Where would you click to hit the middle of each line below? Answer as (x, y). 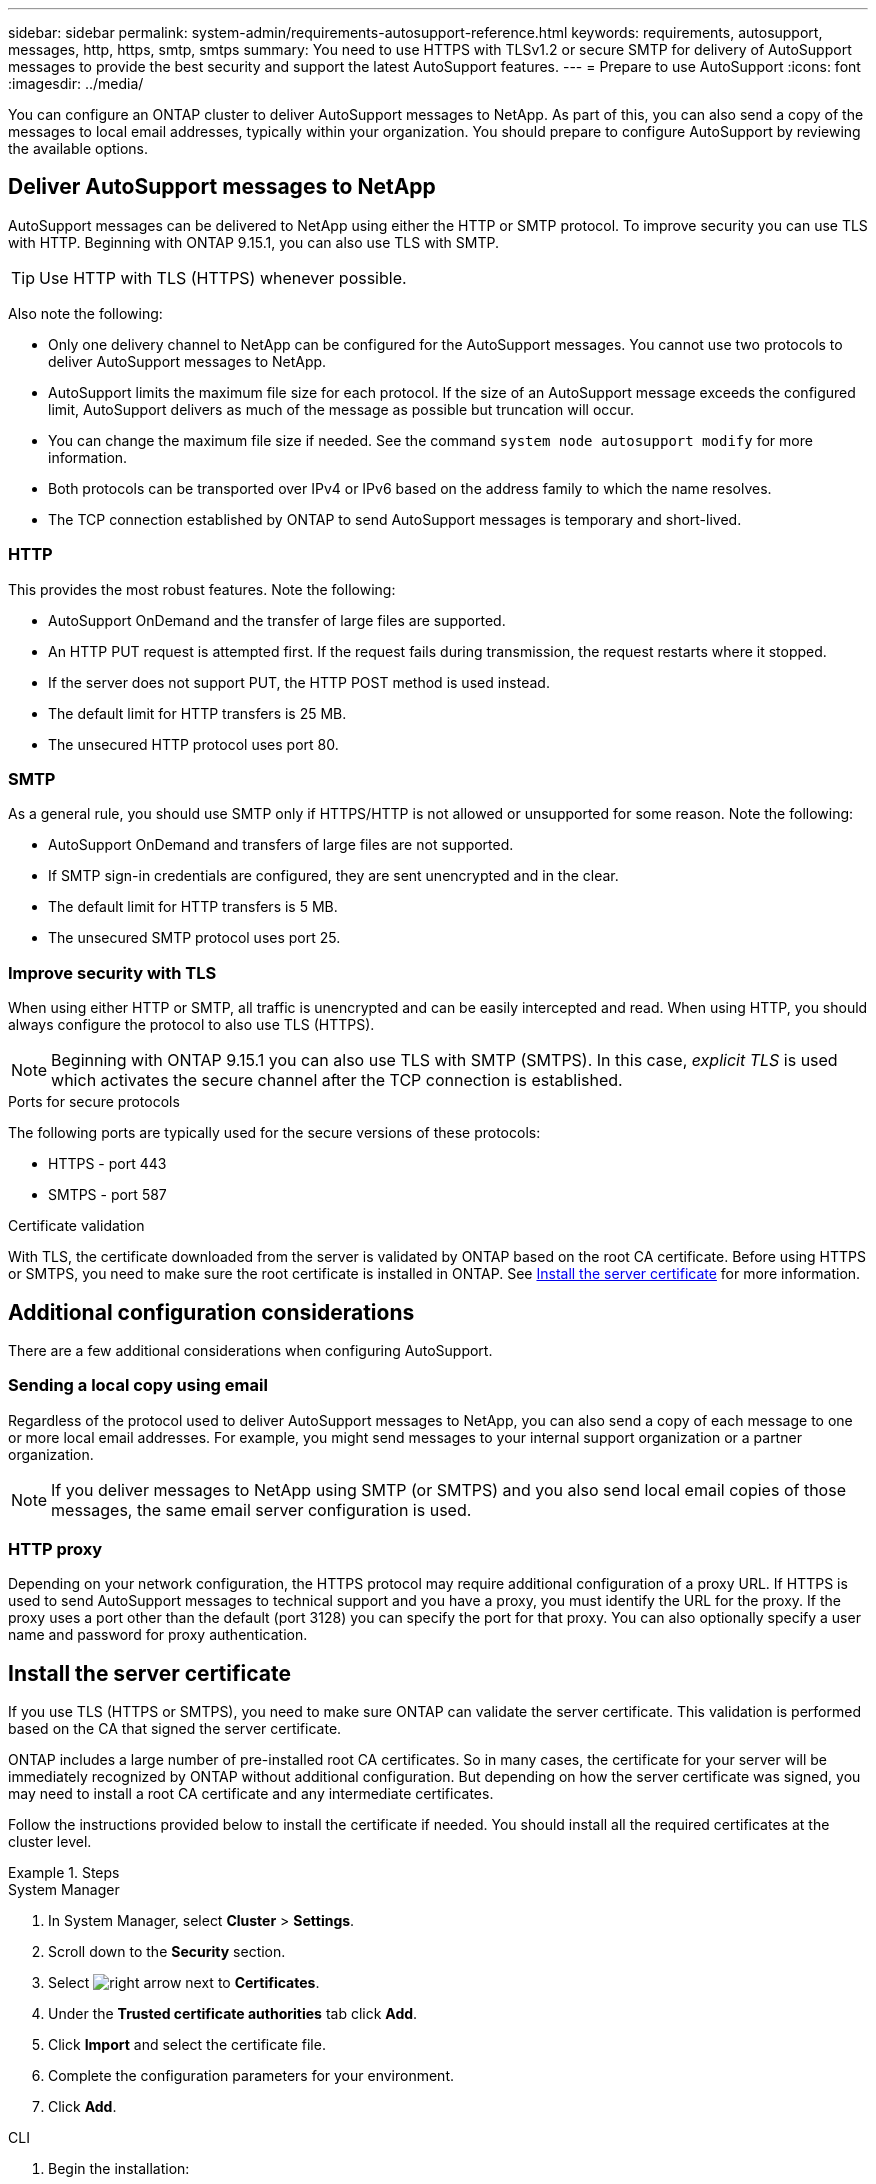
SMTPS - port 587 (107, 1195)
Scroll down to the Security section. (167, 1952)
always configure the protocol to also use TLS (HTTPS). (191, 1025)
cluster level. (50, 1842)
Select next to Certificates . (184, 1983)
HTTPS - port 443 (107, 1164)
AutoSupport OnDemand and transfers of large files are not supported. (281, 845)
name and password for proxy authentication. (158, 1635)
